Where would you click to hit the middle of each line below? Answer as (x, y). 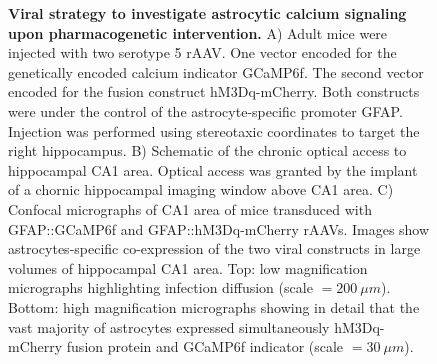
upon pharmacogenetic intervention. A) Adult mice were (198, 32)
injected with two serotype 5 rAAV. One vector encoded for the (202, 52)
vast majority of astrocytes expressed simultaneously (169, 326)
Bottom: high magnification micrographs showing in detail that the (214, 306)
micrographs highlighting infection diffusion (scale (160, 287)
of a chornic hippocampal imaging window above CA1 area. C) (201, 189)
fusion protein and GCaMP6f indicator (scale (205, 346)
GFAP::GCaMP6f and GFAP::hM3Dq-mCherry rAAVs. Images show (219, 228)
